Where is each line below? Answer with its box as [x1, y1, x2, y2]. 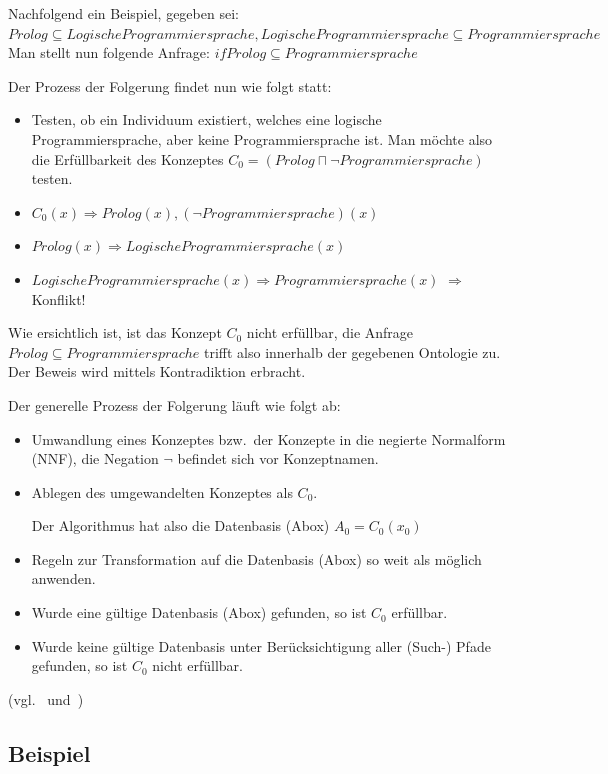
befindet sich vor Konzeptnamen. [177, 448, 379, 469]
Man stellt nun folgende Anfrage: [8, 42, 210, 63]
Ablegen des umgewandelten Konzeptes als [31, 481, 293, 502]
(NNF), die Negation [31, 448, 159, 469]
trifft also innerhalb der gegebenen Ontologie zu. [203, 341, 501, 362]
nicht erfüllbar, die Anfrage [246, 322, 414, 343]
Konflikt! [31, 288, 86, 309]
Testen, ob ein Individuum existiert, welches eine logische [31, 109, 382, 130]
